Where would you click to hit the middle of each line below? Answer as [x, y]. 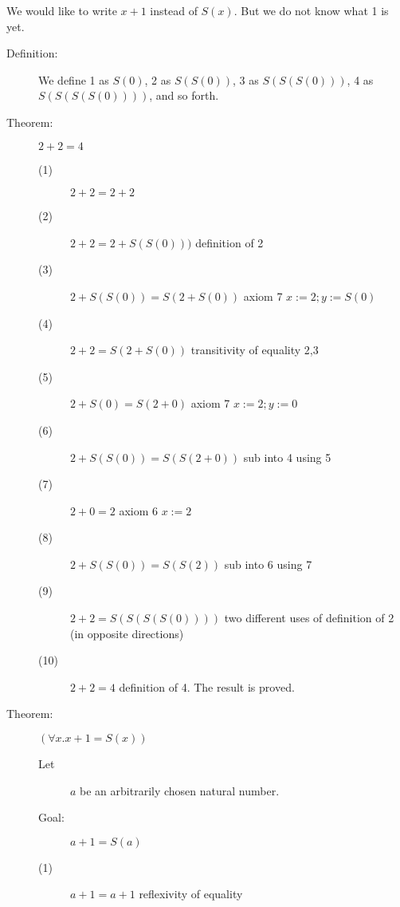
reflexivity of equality [191, 894]
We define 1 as [74, 79]
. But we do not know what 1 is [311, 10]
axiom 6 [139, 510]
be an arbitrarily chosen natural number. [180, 790]
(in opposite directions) [127, 633]
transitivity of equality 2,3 [255, 350]
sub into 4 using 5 [287, 457]
